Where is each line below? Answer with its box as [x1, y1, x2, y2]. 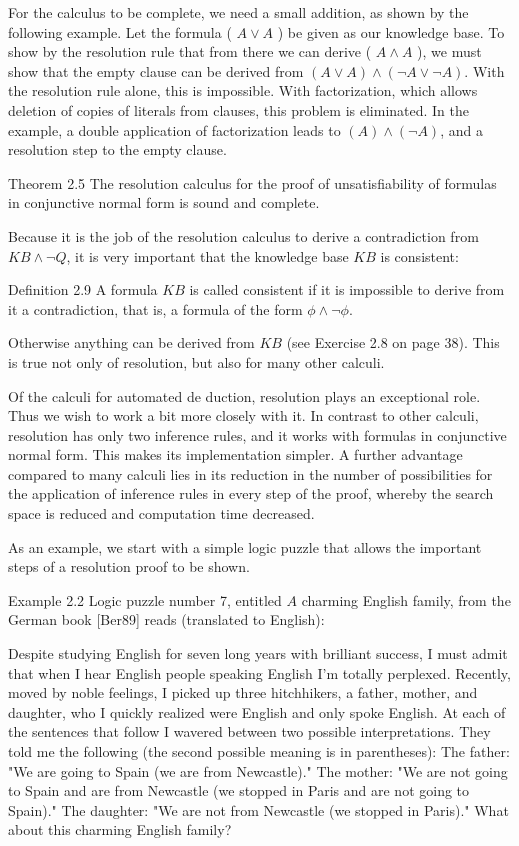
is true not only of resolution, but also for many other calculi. [8, 351, 385, 372]
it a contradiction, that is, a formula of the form [8, 298, 303, 319]
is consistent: [380, 245, 459, 266]
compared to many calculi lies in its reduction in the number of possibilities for [8, 463, 493, 484]
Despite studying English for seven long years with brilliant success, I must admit [8, 643, 508, 664]
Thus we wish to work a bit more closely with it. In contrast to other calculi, [8, 405, 479, 426]
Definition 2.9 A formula [8, 279, 158, 300]
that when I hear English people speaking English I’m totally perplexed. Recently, [8, 662, 511, 683]
